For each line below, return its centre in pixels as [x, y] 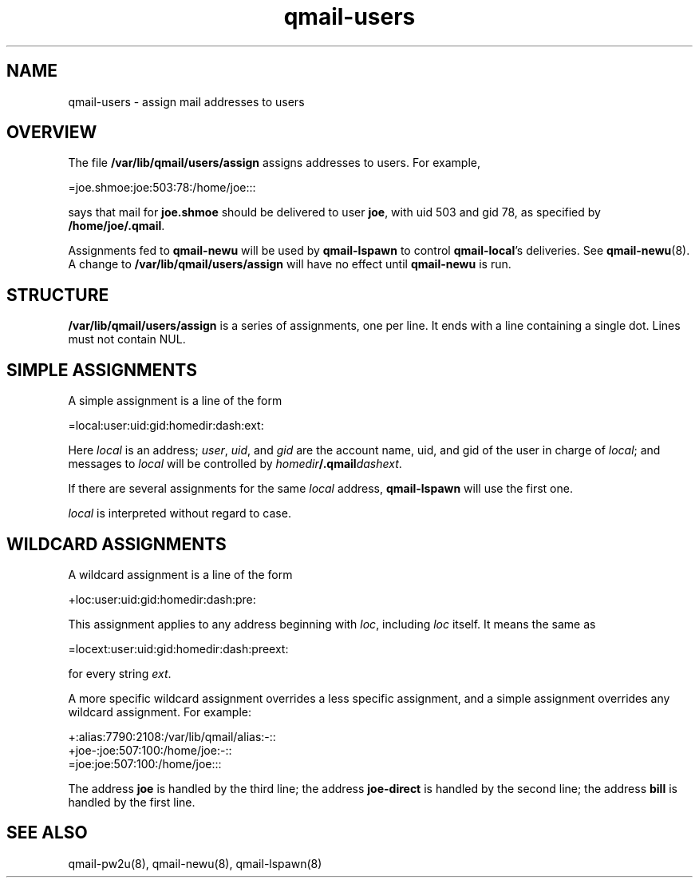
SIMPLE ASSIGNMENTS [102, 370]
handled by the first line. [132, 802]
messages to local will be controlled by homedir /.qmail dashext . [235, 464]
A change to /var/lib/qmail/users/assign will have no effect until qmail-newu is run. [290, 264]
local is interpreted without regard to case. [180, 513]
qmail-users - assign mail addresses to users [186, 101]
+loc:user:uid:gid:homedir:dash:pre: [162, 599]
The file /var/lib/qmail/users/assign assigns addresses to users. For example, [274, 163]
